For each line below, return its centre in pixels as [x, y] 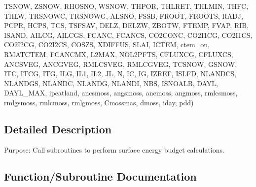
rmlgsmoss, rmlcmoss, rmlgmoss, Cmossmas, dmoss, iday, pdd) [99, 102]
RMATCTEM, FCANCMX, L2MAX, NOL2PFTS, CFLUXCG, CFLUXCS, [119, 54]
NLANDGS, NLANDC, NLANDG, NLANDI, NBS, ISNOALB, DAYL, [111, 83]
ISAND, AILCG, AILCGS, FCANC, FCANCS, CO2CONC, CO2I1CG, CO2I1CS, [128, 35]
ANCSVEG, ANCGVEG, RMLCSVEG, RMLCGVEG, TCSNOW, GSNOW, [121, 64]
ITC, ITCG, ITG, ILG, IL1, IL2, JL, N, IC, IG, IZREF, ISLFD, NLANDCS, [120, 74]
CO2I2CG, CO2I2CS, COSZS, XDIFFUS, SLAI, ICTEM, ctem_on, [107, 45]
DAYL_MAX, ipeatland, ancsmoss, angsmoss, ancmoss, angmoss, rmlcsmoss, [121, 93]
